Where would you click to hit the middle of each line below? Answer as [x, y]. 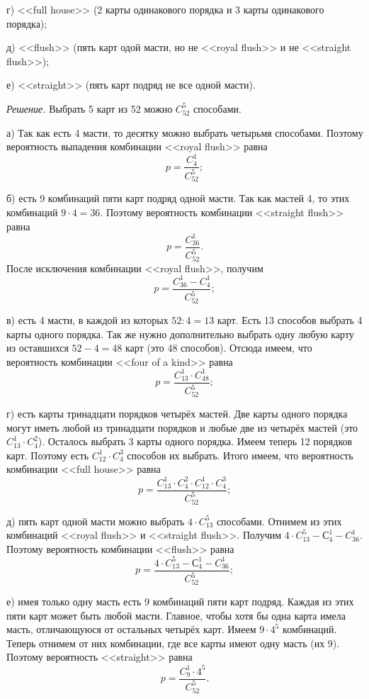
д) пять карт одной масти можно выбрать [96, 521]
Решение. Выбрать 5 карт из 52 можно [90, 108]
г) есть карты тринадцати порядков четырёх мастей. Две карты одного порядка [177, 414]
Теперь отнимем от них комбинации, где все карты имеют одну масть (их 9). [173, 643]
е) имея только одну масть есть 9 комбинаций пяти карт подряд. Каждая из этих [180, 602]
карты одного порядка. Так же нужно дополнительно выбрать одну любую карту [180, 334]
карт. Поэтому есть [48, 455]
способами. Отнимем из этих [279, 521]
